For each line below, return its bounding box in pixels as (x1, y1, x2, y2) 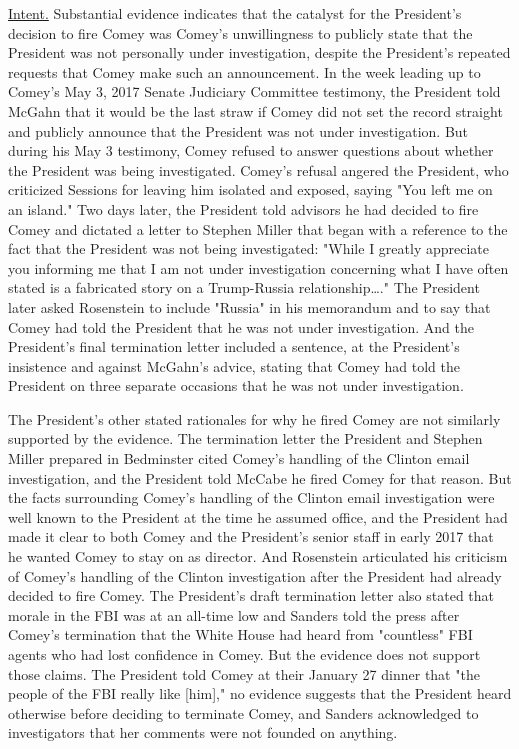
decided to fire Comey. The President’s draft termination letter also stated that (8, 585, 495, 606)
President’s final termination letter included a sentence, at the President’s (8, 336, 460, 357)
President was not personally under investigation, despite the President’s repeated (8, 42, 511, 63)
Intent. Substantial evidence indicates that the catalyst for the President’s (8, 3, 462, 23)
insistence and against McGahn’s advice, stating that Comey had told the (8, 355, 460, 376)
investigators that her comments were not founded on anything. (8, 722, 398, 743)
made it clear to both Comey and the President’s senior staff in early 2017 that (8, 526, 494, 547)
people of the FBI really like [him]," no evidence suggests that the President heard (8, 683, 512, 704)
